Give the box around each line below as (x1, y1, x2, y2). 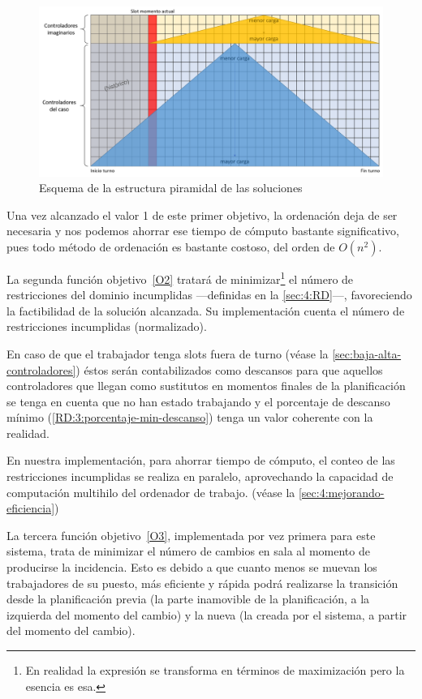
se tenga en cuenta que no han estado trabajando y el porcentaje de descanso (6, 392, 390, 410)
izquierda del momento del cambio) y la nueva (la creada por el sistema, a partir (6, 606, 407, 623)
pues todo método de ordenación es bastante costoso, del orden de (6, 238, 335, 255)
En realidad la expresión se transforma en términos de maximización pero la (25, 662, 405, 679)
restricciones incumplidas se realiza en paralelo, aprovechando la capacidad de (6, 468, 394, 485)
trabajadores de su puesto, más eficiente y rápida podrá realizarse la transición (6, 574, 398, 591)
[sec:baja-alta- (332, 345, 402, 362)
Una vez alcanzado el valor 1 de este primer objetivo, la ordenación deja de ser (6, 206, 398, 223)
